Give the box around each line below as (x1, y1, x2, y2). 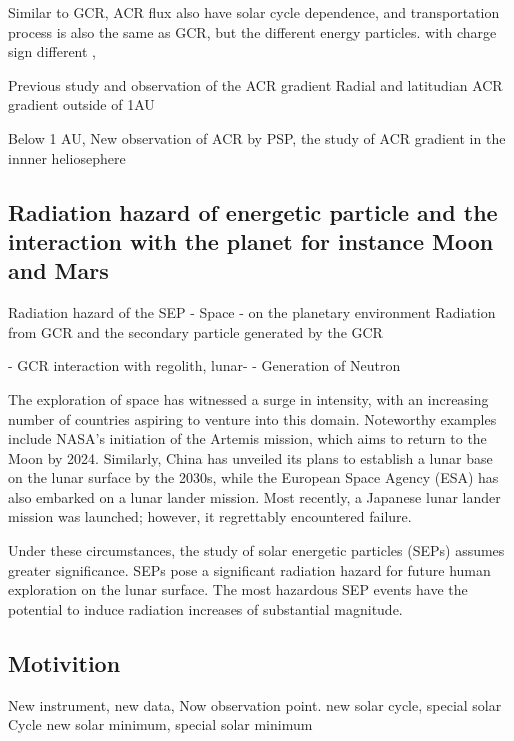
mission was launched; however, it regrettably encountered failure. (8, 506, 412, 527)
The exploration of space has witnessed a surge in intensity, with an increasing (8, 388, 489, 409)
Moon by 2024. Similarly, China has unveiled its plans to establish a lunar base (8, 447, 493, 468)
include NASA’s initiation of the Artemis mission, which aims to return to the (8, 428, 487, 449)
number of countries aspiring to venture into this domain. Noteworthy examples (8, 408, 497, 429)
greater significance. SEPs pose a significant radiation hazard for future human (8, 559, 491, 580)
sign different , (8, 41, 97, 62)
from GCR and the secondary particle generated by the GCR (8, 321, 383, 342)
